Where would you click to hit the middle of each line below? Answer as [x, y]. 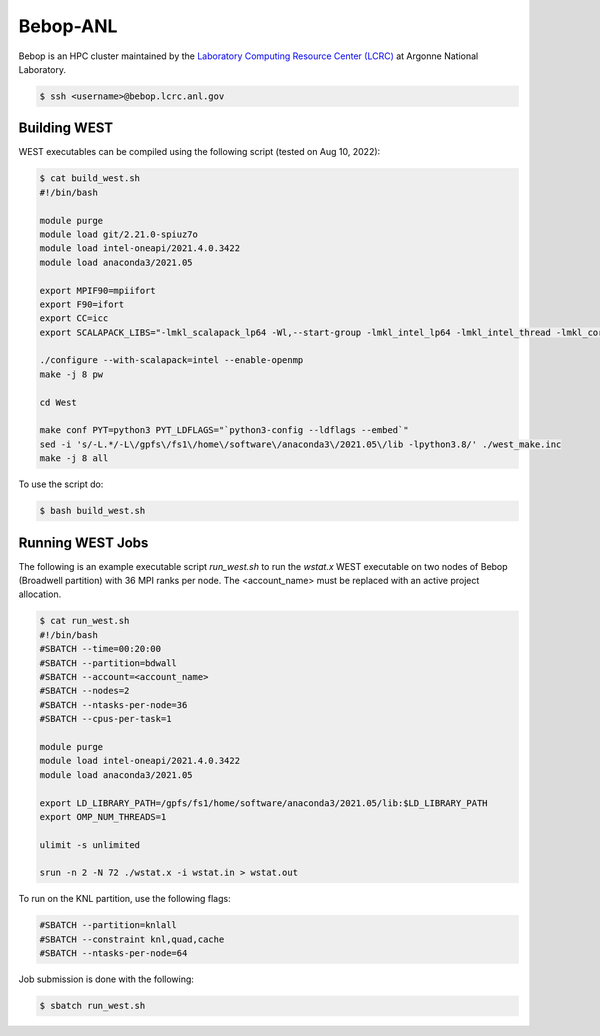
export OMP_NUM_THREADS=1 [103, 816]
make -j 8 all [74, 458]
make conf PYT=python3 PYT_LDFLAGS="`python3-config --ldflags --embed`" [224, 430]
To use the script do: [61, 484]
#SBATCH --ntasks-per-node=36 [113, 704]
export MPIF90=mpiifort [98, 290]
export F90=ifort [82, 304]
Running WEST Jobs [83, 542]
